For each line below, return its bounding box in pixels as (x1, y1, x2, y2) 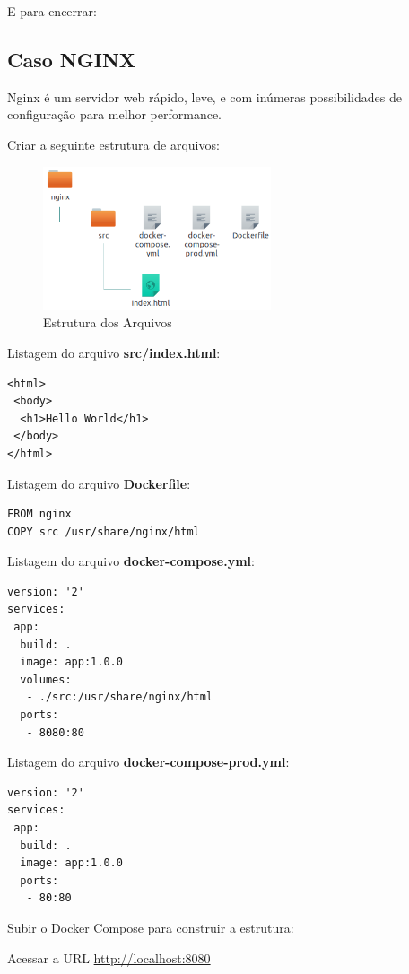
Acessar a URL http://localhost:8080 (7, 948, 211, 967)
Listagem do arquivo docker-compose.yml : (7, 552, 255, 570)
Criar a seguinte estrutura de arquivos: (7, 135, 220, 153)
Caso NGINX (7, 45, 136, 73)
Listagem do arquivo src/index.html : (7, 343, 221, 361)
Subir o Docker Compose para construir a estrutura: (7, 917, 294, 936)
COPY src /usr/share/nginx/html (7, 525, 200, 538)
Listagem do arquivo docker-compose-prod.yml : (7, 752, 290, 771)
